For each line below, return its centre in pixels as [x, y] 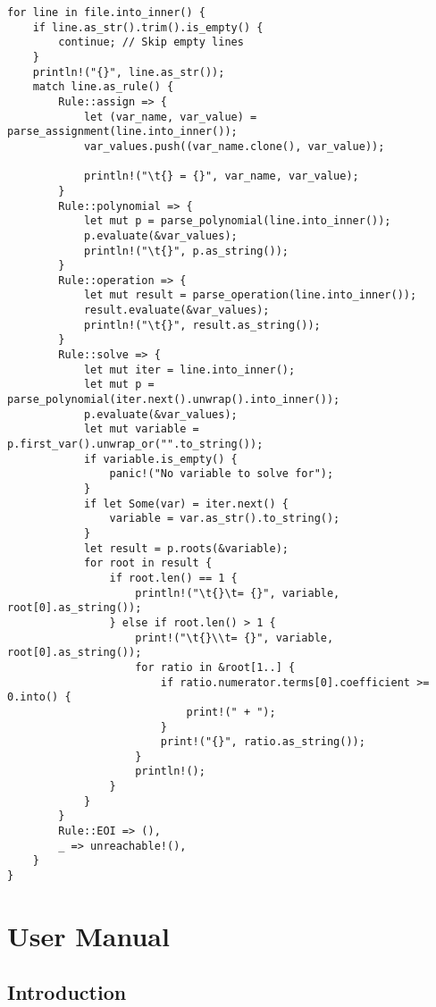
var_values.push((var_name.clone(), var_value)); [234, 146]
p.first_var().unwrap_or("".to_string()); [135, 445]
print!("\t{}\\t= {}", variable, [235, 638]
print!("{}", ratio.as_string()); [263, 742]
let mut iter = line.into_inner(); [189, 369]
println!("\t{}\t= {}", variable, [238, 593]
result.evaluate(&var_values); [176, 310]
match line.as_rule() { [103, 87]
